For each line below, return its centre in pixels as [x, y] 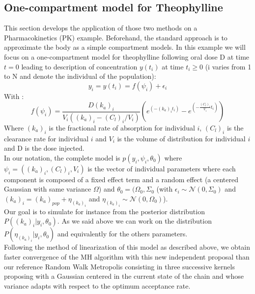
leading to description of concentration [79, 66]
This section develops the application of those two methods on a [101, 28]
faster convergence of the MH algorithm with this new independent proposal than [127, 256]
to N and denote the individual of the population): [80, 76]
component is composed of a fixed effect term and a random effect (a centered [121, 179]
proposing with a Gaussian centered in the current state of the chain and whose [124, 276]
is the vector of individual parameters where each [162, 168]
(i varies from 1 [228, 66]
